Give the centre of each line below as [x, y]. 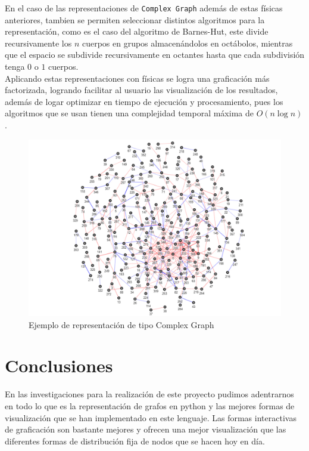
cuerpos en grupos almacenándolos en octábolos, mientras [187, 43]
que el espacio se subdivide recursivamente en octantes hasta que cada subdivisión [155, 55]
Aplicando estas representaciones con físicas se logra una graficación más [137, 78]
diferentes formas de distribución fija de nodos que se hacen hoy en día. [135, 441]
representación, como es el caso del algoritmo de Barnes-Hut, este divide [137, 31]
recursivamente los [38, 43]
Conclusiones [59, 365]
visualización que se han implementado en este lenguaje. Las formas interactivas [151, 417]
